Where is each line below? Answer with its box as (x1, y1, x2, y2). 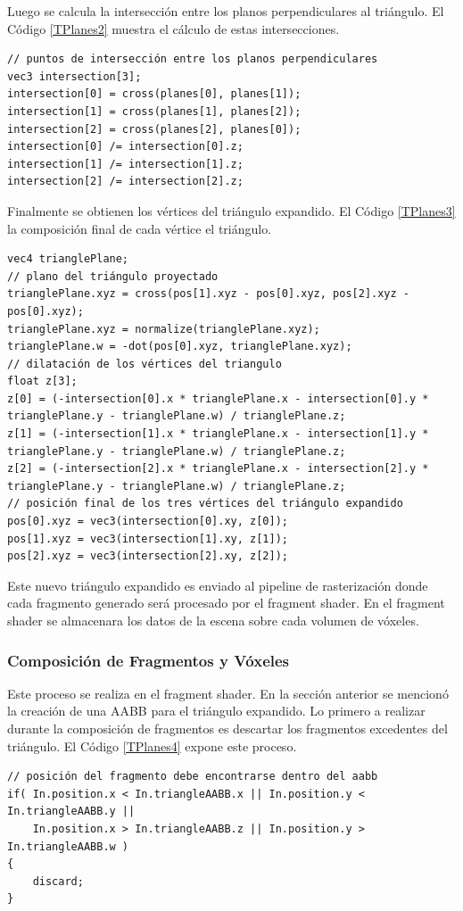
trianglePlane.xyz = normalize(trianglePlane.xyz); (7, 322, 320, 335)
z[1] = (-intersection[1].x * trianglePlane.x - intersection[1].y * (7, 427, 429, 441)
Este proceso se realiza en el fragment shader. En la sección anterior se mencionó (7, 683, 449, 702)
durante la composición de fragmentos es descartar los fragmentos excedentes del (7, 719, 448, 737)
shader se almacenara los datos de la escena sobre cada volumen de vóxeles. (7, 611, 419, 629)
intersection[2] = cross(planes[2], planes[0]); (7, 122, 302, 136)
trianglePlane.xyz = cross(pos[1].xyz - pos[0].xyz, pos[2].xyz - (7, 287, 410, 301)
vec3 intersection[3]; (7, 70, 142, 83)
